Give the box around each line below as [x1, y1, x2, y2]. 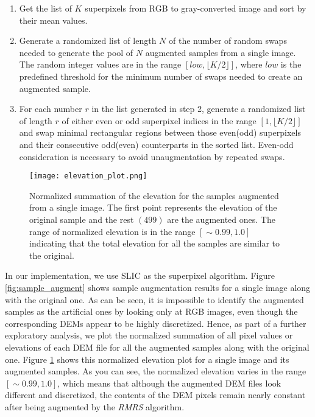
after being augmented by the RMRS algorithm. [5, 400, 185, 413]
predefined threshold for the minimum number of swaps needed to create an [19, 69, 303, 82]
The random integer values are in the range [19, 58, 182, 71]
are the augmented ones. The [167, 212, 275, 225]
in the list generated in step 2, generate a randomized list [91, 102, 306, 115]
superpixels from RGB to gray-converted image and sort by [85, 2, 306, 14]
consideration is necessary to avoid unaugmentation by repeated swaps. [19, 150, 285, 163]
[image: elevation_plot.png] [29, 172, 147, 181]
